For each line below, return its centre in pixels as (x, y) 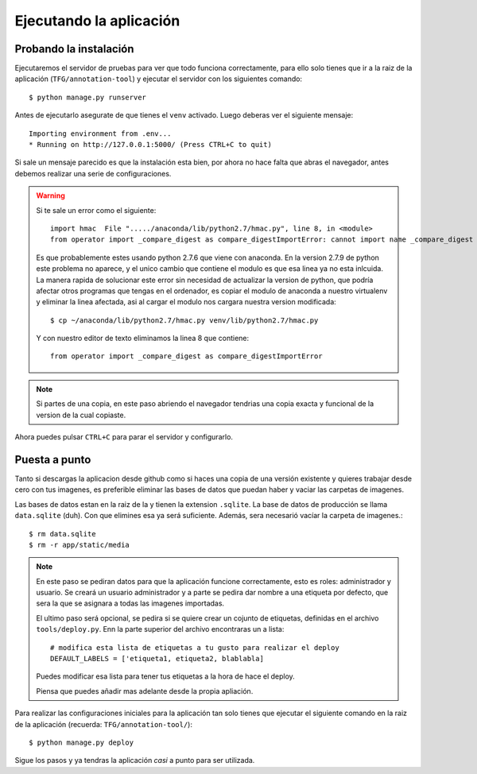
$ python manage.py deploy (81, 742)
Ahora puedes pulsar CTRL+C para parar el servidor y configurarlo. (124, 437)
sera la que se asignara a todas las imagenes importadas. (130, 603)
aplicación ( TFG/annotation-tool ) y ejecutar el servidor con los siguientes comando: (158, 79)
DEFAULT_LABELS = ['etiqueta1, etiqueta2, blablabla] (157, 659)
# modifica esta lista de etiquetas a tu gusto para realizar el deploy (195, 647)
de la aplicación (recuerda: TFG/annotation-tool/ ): (103, 724)
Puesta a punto (53, 460)
